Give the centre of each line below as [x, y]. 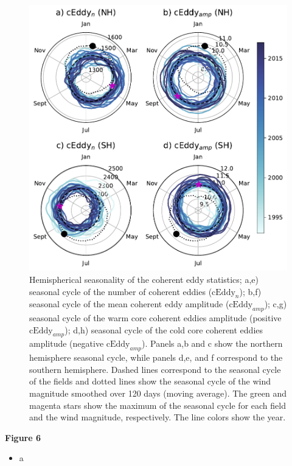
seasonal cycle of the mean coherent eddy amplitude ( [129, 304]
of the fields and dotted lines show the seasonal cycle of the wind [150, 381]
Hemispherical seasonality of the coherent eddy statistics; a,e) [144, 279]
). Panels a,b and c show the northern [212, 343]
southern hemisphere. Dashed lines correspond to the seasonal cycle [155, 369]
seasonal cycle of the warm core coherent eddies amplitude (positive [155, 318]
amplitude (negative [67, 343]
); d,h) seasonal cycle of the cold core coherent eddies [164, 329]
